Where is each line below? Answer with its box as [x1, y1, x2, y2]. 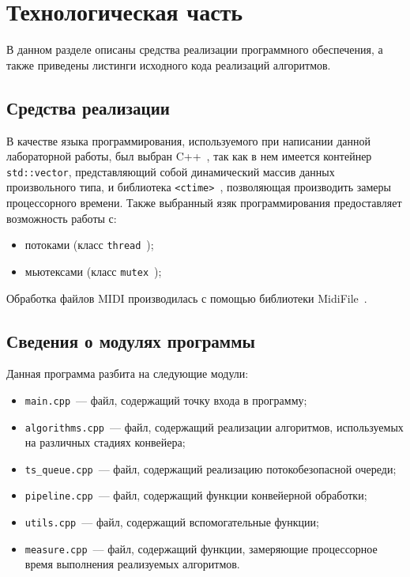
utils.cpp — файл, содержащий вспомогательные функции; [24, 514, 319, 530]
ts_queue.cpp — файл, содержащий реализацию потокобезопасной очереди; [24, 460, 397, 477]
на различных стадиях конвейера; [24, 434, 186, 451]
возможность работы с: [6, 209, 117, 226]
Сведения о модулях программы [6, 328, 255, 353]
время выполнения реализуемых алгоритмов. [24, 556, 240, 572]
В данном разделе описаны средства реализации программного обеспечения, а [6, 41, 383, 58]
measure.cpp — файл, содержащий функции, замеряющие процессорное [24, 540, 378, 556]
